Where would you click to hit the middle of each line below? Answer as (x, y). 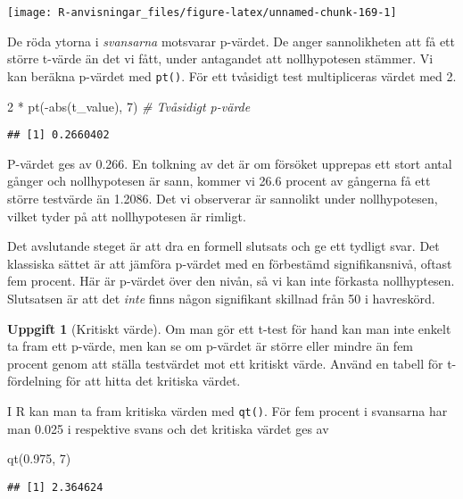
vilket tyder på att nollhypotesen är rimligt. (127, 216)
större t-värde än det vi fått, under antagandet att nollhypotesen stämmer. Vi (220, 58)
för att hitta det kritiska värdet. (153, 381)
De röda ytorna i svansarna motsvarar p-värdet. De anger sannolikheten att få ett (231, 41)
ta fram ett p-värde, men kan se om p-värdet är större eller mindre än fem (211, 346)
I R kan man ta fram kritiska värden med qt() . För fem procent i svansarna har (227, 410)
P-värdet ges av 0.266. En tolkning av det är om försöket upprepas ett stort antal (230, 163)
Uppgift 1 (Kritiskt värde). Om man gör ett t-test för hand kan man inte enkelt (229, 328)
